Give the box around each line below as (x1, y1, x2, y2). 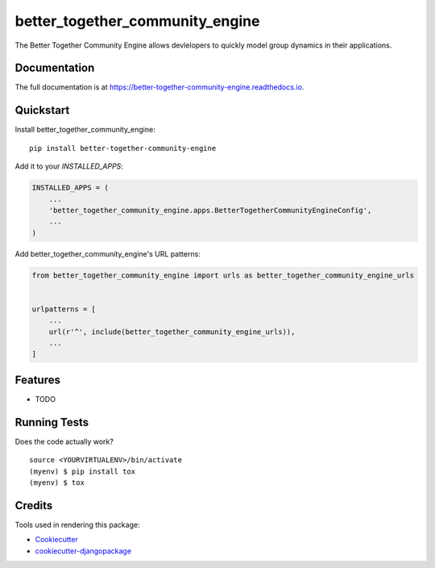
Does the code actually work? (14, 436, 114, 446)
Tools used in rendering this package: (14, 520, 140, 529)
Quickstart (14, 103, 70, 117)
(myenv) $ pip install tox (29, 466, 136, 476)
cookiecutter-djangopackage (35, 545, 132, 556)
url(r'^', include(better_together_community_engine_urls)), (48, 327, 296, 336)
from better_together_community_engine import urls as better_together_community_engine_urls (31, 270, 415, 280)
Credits (14, 499, 53, 512)
